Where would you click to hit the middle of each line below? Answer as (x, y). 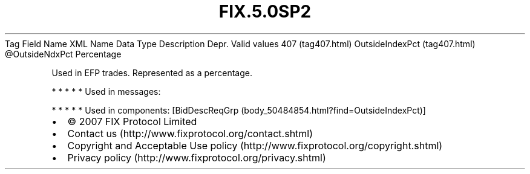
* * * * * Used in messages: (106, 91)
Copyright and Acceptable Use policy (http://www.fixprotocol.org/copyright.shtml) (255, 145)
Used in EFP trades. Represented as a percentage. (152, 72)
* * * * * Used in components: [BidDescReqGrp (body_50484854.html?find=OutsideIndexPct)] (239, 110)
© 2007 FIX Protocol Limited (132, 121)
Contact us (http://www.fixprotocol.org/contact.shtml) (190, 133)
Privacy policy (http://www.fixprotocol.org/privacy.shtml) (197, 157)
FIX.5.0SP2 (265, 11)
